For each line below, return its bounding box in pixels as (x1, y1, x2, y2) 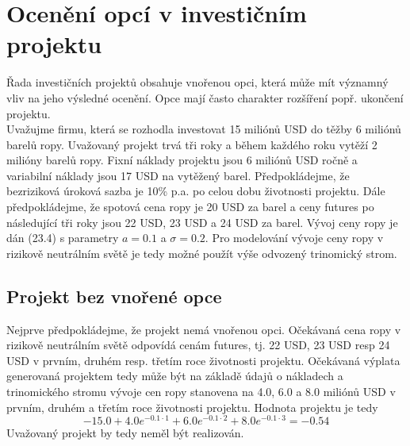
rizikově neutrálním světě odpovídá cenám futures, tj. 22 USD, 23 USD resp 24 (6, 336, 390, 353)
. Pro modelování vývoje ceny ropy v (205, 229, 384, 246)
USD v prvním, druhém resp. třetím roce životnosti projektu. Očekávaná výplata (6, 352, 400, 368)
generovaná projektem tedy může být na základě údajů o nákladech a (6, 367, 343, 384)
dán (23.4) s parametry (6, 229, 119, 246)
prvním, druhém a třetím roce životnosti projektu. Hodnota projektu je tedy (6, 398, 378, 415)
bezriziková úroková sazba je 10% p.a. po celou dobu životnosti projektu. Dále (6, 183, 385, 199)
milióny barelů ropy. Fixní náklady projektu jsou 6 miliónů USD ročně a (6, 152, 358, 168)
